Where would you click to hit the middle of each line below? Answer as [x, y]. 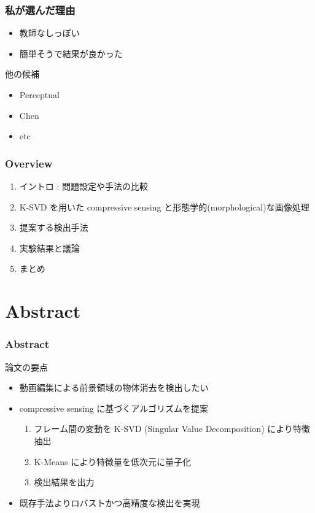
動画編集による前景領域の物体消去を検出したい [114, 388]
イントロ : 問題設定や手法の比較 [84, 186]
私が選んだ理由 [40, 10]
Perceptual [39, 94]
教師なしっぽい [49, 33]
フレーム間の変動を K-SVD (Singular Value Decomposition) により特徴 [172, 429]
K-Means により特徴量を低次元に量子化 [112, 461]
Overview [29, 163]
